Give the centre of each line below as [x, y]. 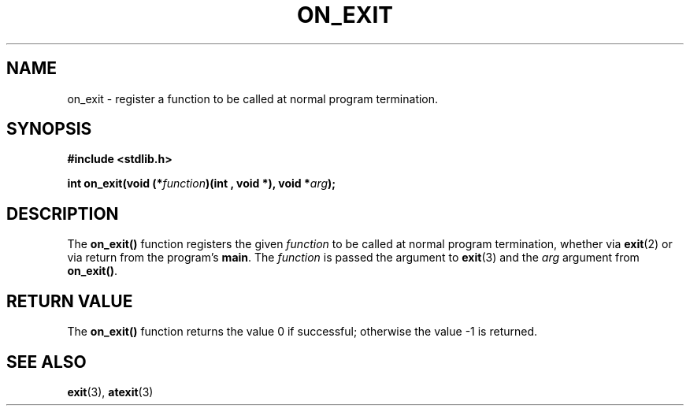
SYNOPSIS [49, 129]
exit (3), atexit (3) [110, 392]
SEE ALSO [46, 362]
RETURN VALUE [70, 301]
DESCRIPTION [63, 213]
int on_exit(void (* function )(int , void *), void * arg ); [202, 184]
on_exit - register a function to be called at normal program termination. [253, 98]
